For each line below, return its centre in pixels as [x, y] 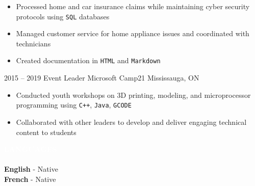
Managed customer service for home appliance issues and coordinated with [133, 33]
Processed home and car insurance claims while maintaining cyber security [133, 6]
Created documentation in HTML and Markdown [88, 60]
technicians [33, 43]
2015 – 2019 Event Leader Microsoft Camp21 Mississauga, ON [102, 78]
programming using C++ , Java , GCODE [74, 105]
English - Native [31, 169]
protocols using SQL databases [63, 16]
